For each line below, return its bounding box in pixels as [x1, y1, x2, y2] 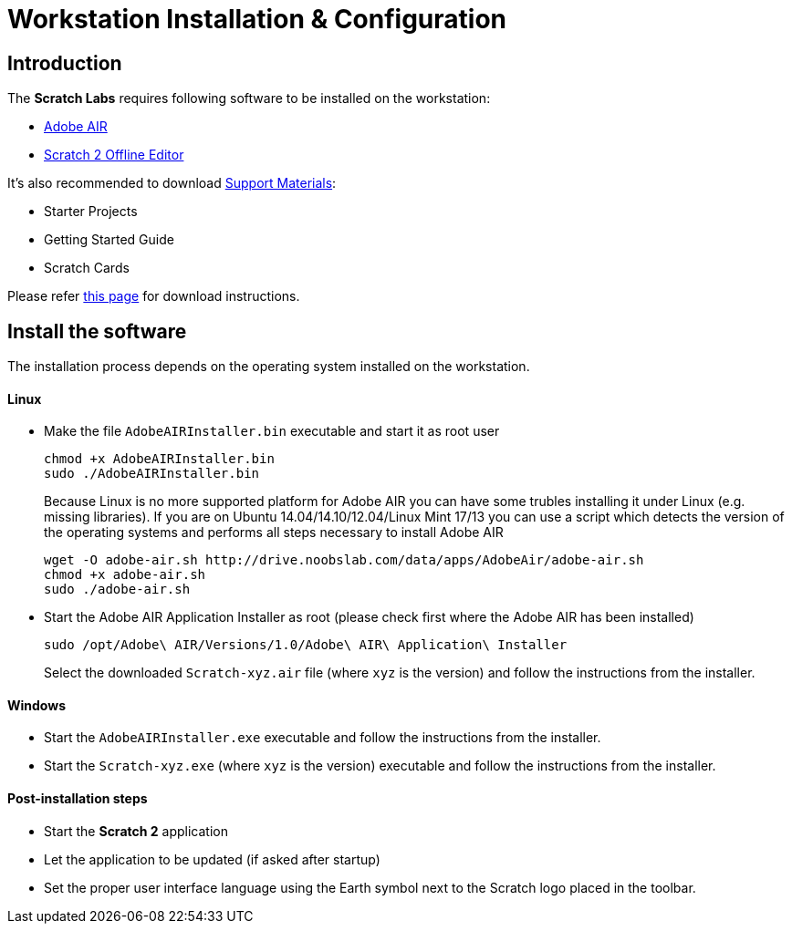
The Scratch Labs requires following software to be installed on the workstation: [7, 90, 491, 107]
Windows [7, 697, 66, 713]
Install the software [7, 319, 187, 343]
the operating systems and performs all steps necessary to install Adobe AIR [44, 524, 504, 541]
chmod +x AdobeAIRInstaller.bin [44, 451, 275, 467]
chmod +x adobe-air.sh [44, 567, 206, 583]
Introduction [7, 51, 122, 75]
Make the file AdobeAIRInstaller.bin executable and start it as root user [44, 423, 500, 440]
